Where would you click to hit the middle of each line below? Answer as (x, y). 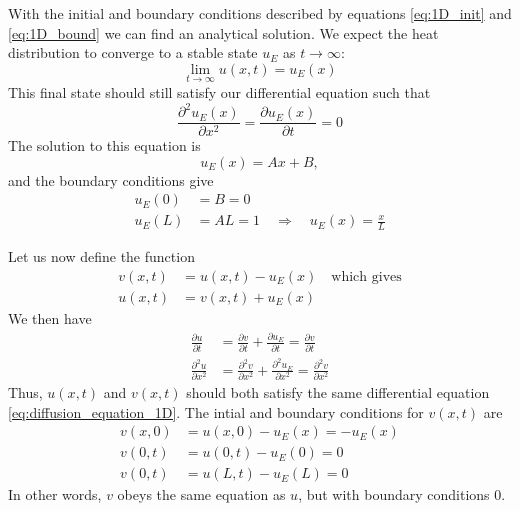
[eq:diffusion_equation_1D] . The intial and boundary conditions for (216, 411)
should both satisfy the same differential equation (338, 392)
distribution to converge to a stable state (133, 52)
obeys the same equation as (201, 494)
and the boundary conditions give (111, 179)
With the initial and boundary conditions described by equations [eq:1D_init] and (260, 13)
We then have (50, 317)
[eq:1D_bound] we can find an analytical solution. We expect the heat (223, 32)
